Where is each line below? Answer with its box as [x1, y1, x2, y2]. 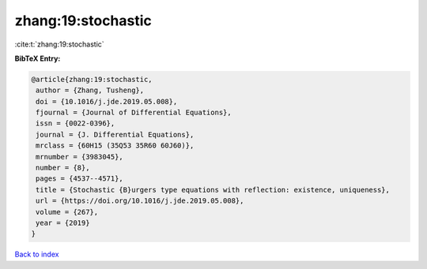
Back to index [14, 249, 59, 260]
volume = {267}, [36, 207, 99, 216]
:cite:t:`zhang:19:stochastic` [14, 39, 104, 49]
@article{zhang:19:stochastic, [31, 75, 153, 84]
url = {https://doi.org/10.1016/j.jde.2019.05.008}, [36, 196, 244, 205]
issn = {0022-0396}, [36, 119, 115, 128]
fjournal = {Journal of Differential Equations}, [36, 108, 232, 118]
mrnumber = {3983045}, [36, 152, 124, 161]
